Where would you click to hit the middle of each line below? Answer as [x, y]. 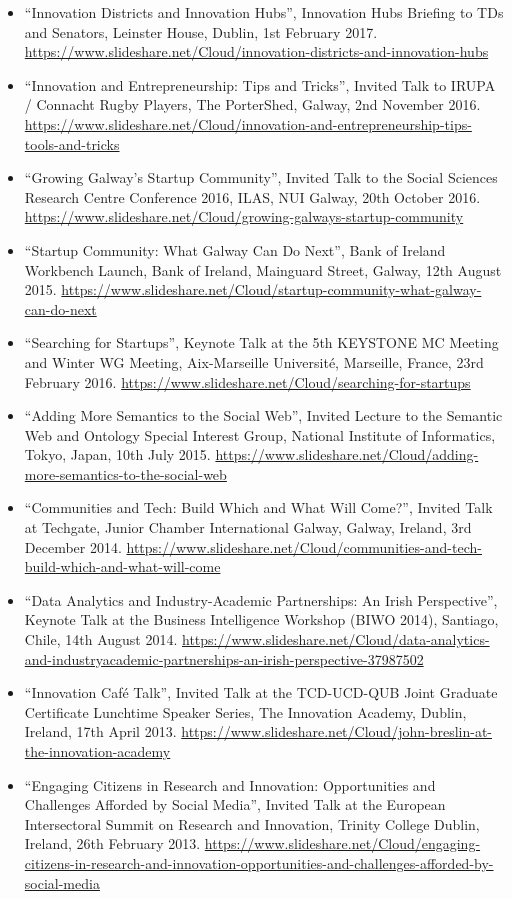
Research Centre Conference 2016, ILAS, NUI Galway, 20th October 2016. [252, 196]
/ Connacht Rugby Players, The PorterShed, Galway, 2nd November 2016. [252, 104]
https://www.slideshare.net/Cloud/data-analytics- [336, 639]
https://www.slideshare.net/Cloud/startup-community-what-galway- [271, 289]
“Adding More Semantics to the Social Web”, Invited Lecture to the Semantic [263, 415]
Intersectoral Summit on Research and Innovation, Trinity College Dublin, [252, 823]
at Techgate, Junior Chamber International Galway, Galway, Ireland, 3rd [248, 527]
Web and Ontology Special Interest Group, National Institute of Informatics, [260, 434]
